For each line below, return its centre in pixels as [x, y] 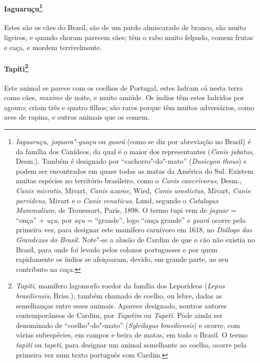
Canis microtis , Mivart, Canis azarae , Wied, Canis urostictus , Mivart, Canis [133, 191]
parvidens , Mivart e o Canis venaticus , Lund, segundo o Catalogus [117, 200]
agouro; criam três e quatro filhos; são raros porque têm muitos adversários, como [129, 107]
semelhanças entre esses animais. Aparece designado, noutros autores [121, 305]
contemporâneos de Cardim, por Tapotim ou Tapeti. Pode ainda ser [119, 315]
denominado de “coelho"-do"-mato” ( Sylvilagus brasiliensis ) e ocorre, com [128, 325]
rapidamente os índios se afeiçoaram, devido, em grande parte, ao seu [122, 259]
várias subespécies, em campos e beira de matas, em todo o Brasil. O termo [131, 335]
